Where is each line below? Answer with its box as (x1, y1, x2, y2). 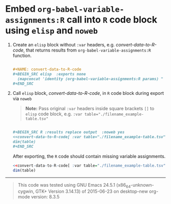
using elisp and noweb (5, 25, 98, 36)
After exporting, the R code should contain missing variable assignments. (12, 153, 166, 159)
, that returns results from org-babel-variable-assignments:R (23, 47, 151, 53)
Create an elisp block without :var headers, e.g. (12, 41, 115, 47)
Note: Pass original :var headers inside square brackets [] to (25, 106, 154, 112)
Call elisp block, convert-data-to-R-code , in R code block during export (12, 90, 164, 96)
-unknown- (130, 182, 154, 188)
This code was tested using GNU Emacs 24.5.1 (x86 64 (17, 182, 131, 189)
